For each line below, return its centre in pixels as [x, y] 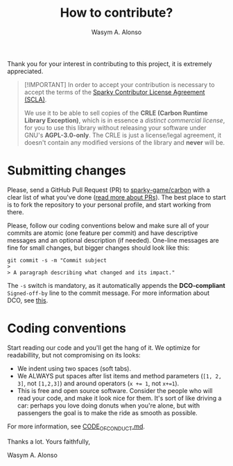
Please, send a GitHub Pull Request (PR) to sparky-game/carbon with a [109, 190]
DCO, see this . [28, 300]
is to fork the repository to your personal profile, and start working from [109, 204]
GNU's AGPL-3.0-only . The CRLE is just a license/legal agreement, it [123, 135]
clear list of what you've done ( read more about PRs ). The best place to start [116, 197]
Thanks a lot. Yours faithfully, [49, 441]
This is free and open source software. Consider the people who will [115, 390]
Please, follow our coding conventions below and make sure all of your [108, 225]
